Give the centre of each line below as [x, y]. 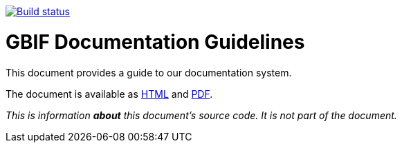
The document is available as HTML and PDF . [109, 94]
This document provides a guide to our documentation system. [149, 72]
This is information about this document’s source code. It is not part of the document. [201, 115]
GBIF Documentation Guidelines [155, 42]
